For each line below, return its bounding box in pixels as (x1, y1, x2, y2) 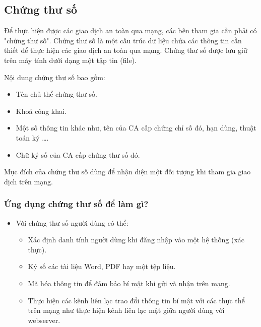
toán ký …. (16, 132, 49, 143)
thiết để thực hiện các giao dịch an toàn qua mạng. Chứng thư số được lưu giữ (4, 45, 247, 55)
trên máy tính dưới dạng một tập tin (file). (4, 54, 137, 65)
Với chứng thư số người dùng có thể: (16, 217, 128, 228)
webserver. (28, 314, 60, 325)
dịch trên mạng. (4, 176, 53, 186)
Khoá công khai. (16, 105, 67, 116)
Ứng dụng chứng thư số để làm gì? (4, 198, 149, 210)
